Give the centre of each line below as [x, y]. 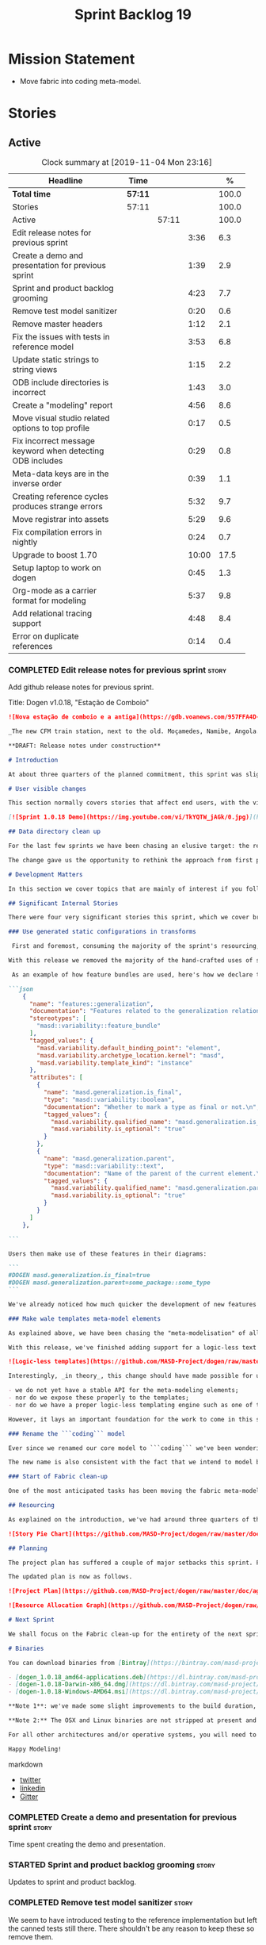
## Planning [28, 1548]
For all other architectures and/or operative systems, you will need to [133, 1735]
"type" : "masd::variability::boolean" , [109, 1099]
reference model [43, 347]
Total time [32, 194]
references [32, 646]
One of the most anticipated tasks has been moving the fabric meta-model [134, 1491]
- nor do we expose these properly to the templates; [99, 1398]
